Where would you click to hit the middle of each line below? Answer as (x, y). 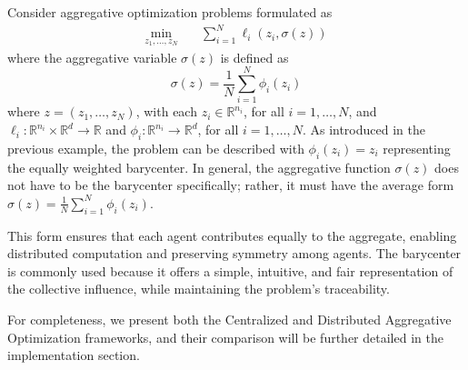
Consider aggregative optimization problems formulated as (170, 12)
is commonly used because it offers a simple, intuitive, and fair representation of (230, 270)
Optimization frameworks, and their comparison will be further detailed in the (225, 337)
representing (417, 148)
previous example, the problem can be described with (156, 148)
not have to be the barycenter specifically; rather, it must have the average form (231, 185)
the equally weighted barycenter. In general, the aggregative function (199, 167)
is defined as (254, 57)
